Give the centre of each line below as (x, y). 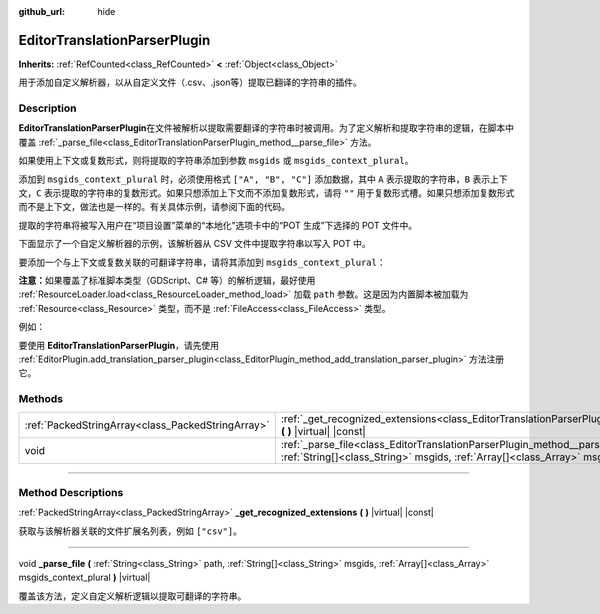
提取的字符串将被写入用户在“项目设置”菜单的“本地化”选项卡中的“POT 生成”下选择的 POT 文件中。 (218, 225)
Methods (41, 399)
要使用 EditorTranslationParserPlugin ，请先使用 (119, 345)
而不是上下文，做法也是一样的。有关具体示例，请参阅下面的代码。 (154, 207)
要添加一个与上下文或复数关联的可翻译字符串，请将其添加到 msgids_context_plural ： (202, 262)
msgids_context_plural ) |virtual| (84, 577)
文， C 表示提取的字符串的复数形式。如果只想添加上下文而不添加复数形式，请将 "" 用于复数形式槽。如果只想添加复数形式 (266, 193)
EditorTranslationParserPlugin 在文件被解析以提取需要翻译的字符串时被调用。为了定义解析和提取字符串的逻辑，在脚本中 (266, 128)
